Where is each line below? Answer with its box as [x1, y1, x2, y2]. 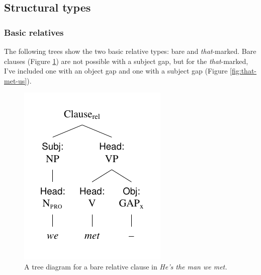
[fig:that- [230, 65, 257, 76]
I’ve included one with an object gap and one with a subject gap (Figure [4, 65, 228, 76]
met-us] [4, 75, 27, 86]
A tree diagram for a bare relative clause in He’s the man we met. [24, 261, 227, 271]
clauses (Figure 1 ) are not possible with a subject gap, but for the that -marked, [4, 55, 248, 66]
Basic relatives [4, 26, 64, 38]
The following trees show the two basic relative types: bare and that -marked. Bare [4, 46, 256, 56]
